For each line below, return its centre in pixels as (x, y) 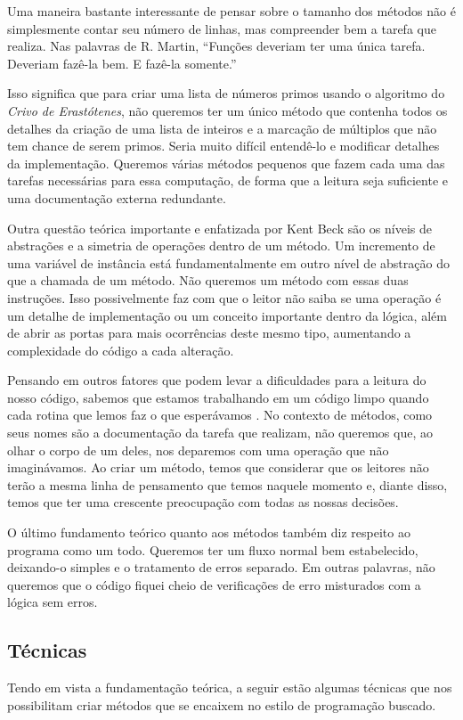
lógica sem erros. (53, 602)
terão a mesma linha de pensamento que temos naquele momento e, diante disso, (227, 484)
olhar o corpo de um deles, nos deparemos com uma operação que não (198, 450)
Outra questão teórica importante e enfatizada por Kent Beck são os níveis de (220, 228)
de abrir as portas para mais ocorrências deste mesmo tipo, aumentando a (209, 333)
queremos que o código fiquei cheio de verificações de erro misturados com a (214, 584)
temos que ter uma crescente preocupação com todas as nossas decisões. (203, 502)
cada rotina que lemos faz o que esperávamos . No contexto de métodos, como (220, 415)
